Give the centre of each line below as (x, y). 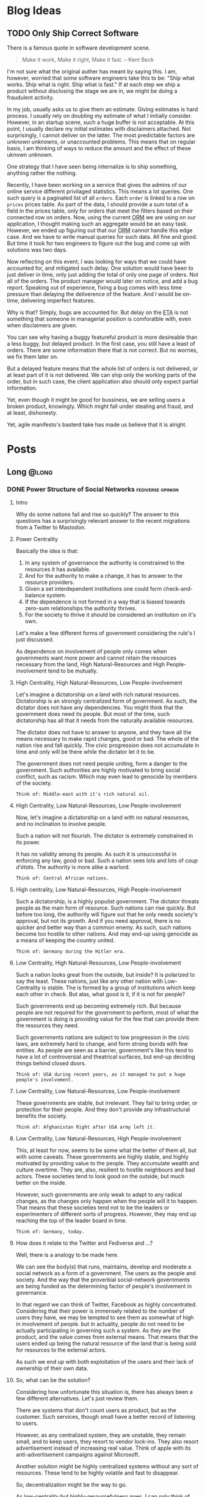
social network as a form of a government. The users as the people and (106, 1273)
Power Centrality (37, 539)
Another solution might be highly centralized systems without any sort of (107, 1466)
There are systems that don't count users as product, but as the (96, 1410)
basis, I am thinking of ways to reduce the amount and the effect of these (99, 148)
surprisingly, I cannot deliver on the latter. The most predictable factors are (101, 135)
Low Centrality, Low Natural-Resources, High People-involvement (99, 1138)
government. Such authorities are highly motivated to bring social (98, 770)
